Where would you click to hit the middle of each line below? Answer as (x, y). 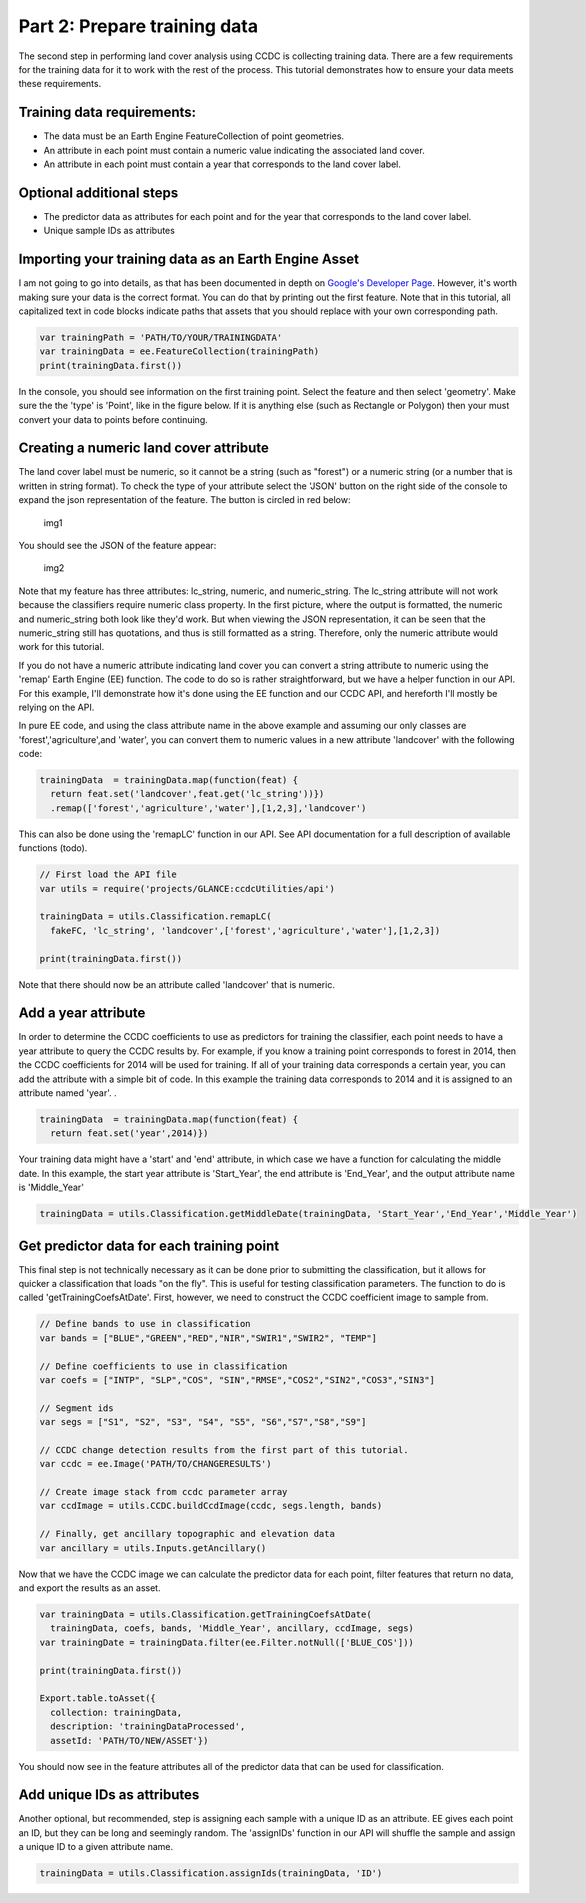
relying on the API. (56, 707)
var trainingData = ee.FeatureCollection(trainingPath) (179, 351)
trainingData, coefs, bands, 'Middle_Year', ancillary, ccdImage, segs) (232, 1628)
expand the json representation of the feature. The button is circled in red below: (184, 500)
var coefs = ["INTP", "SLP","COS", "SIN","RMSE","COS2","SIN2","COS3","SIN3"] (237, 1379)
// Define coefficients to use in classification (163, 1366)
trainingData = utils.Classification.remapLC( (155, 916)
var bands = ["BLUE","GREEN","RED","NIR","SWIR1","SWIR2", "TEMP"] (208, 1338)
